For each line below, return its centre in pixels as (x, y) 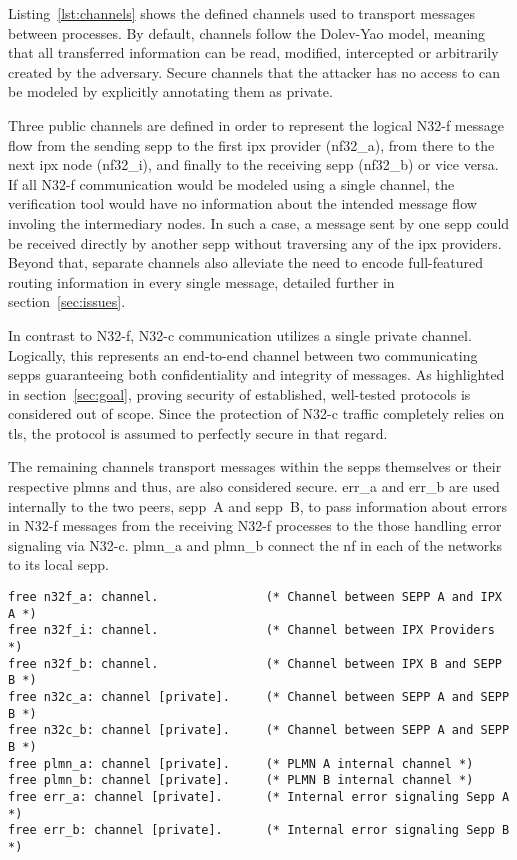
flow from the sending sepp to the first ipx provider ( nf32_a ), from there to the (251, 144)
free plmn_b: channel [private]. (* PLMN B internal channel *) (241, 780)
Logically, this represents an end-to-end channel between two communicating (243, 354)
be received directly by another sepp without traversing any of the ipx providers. (255, 242)
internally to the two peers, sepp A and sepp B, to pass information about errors (258, 505)
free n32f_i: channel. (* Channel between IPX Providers (251, 630)
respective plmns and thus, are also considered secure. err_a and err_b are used (254, 486)
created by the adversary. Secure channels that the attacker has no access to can (254, 71)
